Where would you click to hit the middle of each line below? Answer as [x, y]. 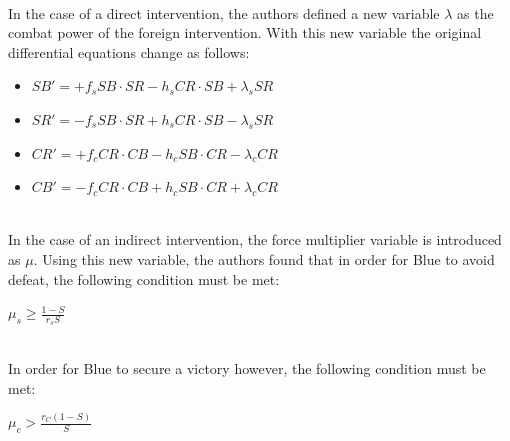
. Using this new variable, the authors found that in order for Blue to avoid [264, 258]
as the [475, 12]
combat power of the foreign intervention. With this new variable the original [245, 32]
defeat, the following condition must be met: [144, 278]
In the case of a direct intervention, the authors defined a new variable [224, 12]
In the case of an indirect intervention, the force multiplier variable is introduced [255, 239]
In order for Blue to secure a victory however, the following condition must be [247, 367]
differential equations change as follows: [129, 51]
